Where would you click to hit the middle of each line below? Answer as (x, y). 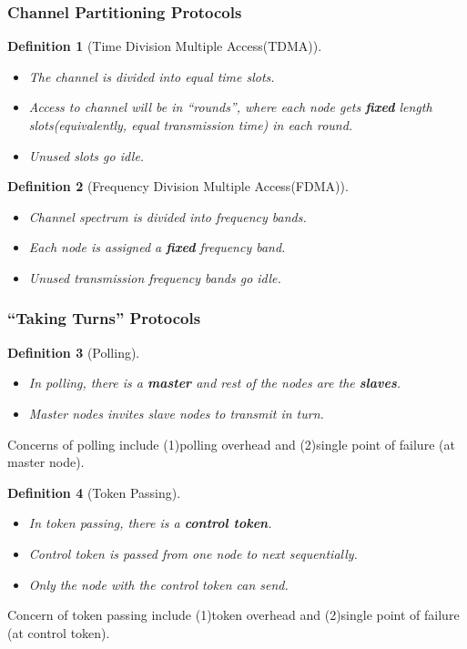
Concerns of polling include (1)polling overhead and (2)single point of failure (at (231, 444)
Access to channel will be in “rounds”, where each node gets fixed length (230, 107)
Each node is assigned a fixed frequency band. (157, 247)
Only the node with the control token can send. (158, 584)
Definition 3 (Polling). (74, 352)
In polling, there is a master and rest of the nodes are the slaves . (215, 383)
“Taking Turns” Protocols (104, 318)
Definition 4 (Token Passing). (94, 492)
